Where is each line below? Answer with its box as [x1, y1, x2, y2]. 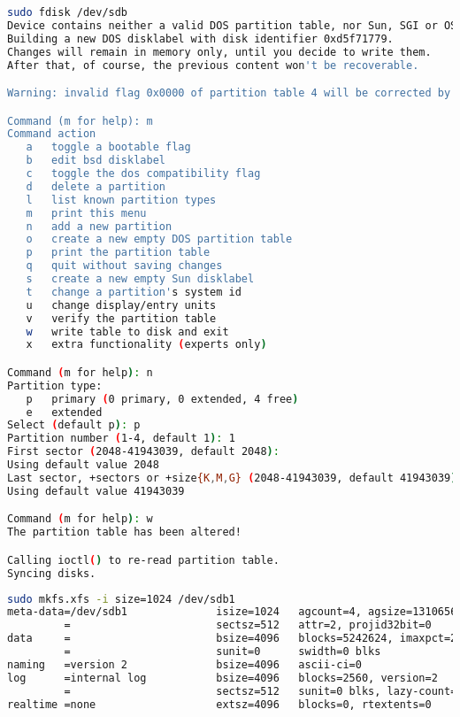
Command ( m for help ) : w [7, 513, 153, 526]
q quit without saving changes [26, 259, 223, 273]
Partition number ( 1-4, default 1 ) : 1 [7, 432, 235, 445]
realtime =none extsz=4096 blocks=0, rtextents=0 [7, 698, 432, 711]
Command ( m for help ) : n [7, 366, 153, 379]
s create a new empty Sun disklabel [26, 273, 255, 286]
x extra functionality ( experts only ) [26, 338, 267, 351]
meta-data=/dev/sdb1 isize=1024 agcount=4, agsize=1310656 [7, 605, 457, 619]
